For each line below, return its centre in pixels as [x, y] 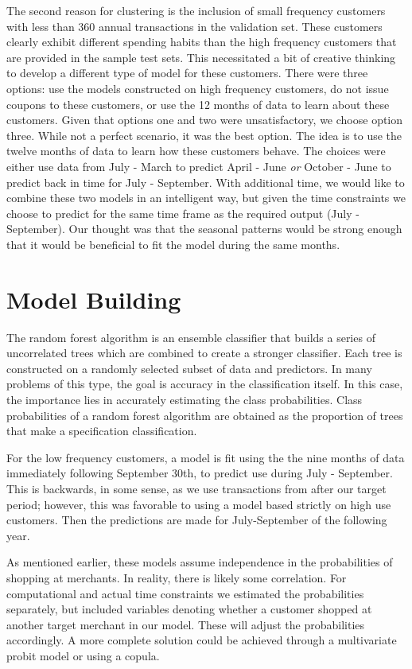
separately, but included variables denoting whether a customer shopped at [189, 609]
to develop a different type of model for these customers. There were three [187, 73]
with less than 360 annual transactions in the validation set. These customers [194, 26]
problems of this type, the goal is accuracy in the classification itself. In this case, [205, 384]
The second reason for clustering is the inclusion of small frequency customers [196, 10]
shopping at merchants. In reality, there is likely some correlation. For [177, 577]
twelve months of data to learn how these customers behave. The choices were [196, 151]
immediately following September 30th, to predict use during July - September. [200, 473]
